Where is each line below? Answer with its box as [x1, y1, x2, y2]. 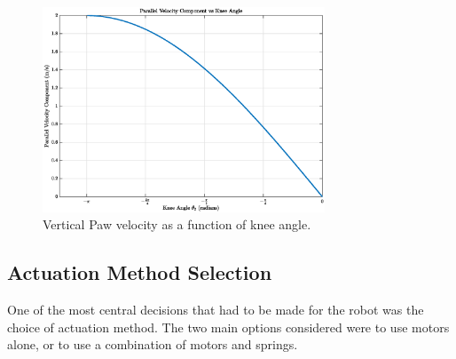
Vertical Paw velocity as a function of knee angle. [43, 215, 311, 234]
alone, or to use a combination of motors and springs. [7, 335, 298, 354]
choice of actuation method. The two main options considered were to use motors [7, 317, 450, 336]
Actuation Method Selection [7, 259, 272, 286]
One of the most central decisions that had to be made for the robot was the [7, 300, 424, 319]
